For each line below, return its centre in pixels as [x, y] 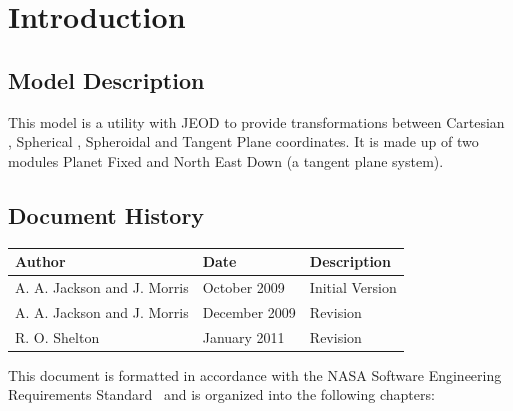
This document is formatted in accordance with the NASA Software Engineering [255, 374]
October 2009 [243, 286]
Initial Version [353, 286]
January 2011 [243, 336]
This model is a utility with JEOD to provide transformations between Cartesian [256, 121]
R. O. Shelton [57, 336]
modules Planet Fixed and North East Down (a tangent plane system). [226, 160]
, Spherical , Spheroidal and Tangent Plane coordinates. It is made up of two [243, 141]
